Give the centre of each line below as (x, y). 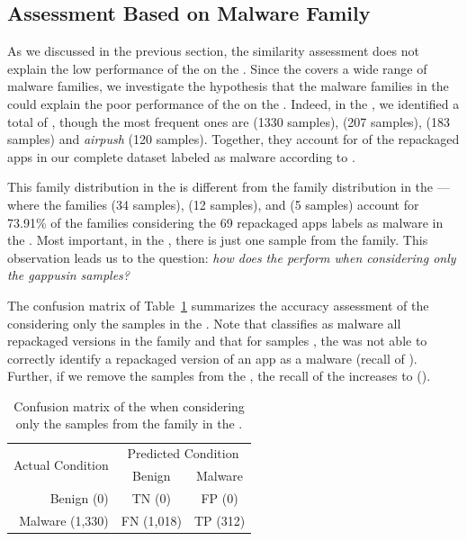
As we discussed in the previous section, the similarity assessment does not (213, 51)
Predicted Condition (183, 453)
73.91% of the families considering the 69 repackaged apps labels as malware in (225, 222)
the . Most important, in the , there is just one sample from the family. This (218, 240)
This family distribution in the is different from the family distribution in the (220, 187)
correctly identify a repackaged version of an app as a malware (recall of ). (212, 358)
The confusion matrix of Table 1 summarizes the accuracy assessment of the (218, 305)
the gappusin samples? (68, 275)
